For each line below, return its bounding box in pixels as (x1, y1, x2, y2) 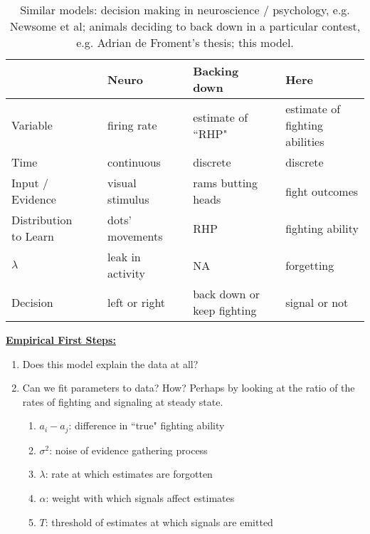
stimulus (107, 191, 149, 207)
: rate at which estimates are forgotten (45, 466, 213, 481)
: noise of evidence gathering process (49, 442, 208, 457)
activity (107, 265, 145, 281)
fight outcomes (285, 182, 359, 199)
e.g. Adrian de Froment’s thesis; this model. (76, 34, 294, 51)
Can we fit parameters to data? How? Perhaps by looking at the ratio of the (22, 380, 355, 395)
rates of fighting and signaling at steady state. (22, 394, 223, 409)
